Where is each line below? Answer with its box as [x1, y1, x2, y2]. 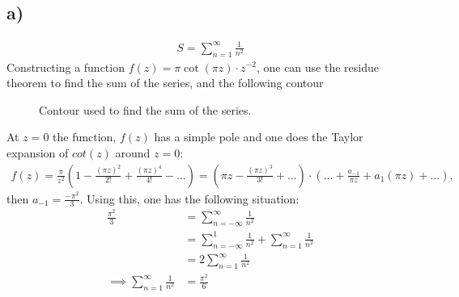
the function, [53, 128, 117, 145]
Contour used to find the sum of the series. [39, 101, 252, 118]
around [115, 144, 151, 161]
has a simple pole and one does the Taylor [154, 128, 363, 145]
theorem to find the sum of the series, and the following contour [6, 74, 324, 91]
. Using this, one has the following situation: [79, 190, 300, 207]
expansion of [6, 144, 69, 161]
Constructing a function [6, 58, 125, 75]
